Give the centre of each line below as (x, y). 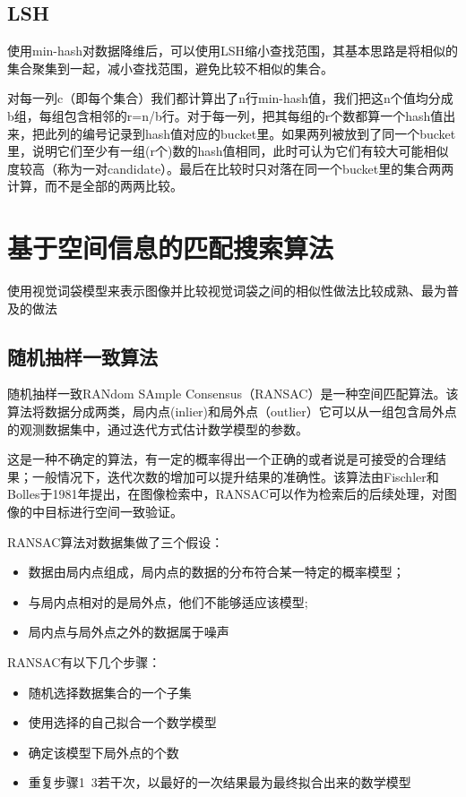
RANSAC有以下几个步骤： (84, 662)
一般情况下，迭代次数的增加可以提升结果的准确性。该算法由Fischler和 (235, 476)
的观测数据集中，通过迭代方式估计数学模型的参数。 (158, 428)
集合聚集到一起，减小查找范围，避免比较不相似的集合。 (170, 68)
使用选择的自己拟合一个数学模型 (122, 722)
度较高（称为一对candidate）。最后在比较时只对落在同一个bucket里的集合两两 (231, 168)
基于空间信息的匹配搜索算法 (171, 248)
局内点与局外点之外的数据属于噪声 (129, 632)
